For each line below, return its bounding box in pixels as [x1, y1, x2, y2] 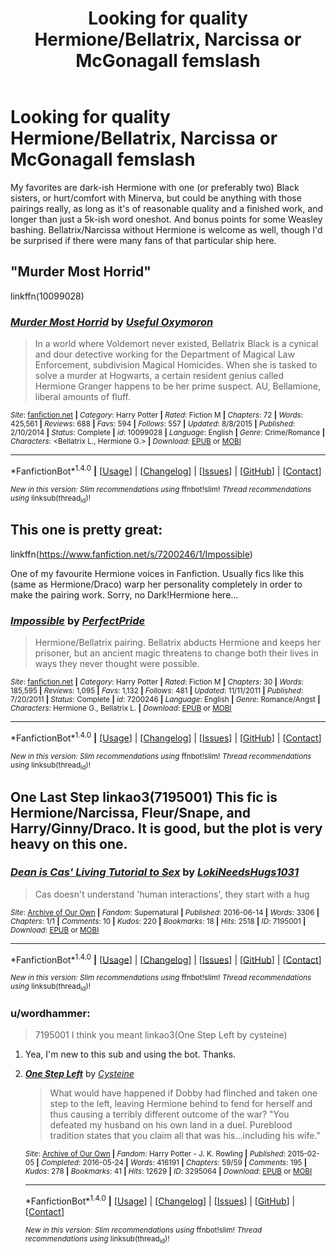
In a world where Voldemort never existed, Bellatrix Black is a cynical [34, 338, 319, 350]
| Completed [36, 1158, 79, 1168]
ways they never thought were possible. [34, 658, 200, 670]
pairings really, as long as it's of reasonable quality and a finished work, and [10, 202, 323, 214]
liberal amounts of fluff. [34, 391, 132, 403]
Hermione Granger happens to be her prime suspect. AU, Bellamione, [34, 380, 322, 392]
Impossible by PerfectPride [10, 613, 146, 627]
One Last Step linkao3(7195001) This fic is [10, 788, 278, 806]
